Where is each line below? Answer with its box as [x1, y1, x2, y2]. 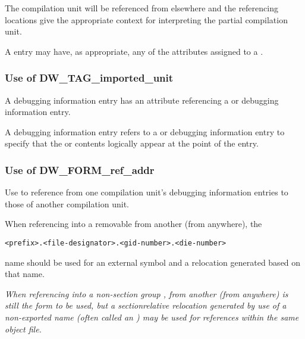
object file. [5, 322, 42, 335]
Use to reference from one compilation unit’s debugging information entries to [5, 186, 288, 198]
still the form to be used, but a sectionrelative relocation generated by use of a [5, 299, 287, 312]
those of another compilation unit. [5, 197, 129, 210]
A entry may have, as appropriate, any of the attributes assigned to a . [5, 45, 263, 57]
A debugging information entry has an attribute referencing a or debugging [5, 94, 279, 106]
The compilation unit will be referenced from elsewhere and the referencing [5, 2, 278, 14]
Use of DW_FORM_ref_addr [5, 162, 155, 177]
